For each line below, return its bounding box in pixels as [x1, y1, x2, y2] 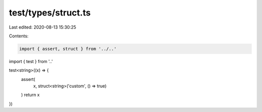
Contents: [9, 33, 29, 39]
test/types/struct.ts [9, 7, 91, 18]
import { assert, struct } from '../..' [19, 46, 116, 51]
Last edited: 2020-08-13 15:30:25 [9, 24, 76, 30]
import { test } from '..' [9, 58, 53, 64]
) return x [21, 92, 40, 98]
